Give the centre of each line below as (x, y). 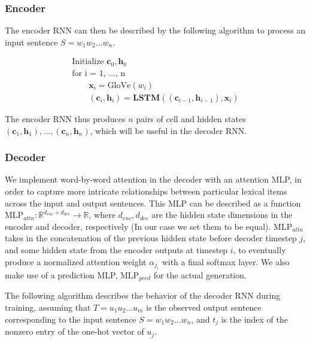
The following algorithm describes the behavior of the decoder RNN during (143, 295)
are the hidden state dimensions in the (222, 215)
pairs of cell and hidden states (191, 118)
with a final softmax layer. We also (226, 261)
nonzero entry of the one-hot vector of (75, 331)
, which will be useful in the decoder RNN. (168, 130)
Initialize (88, 62)
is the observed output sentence (204, 307)
